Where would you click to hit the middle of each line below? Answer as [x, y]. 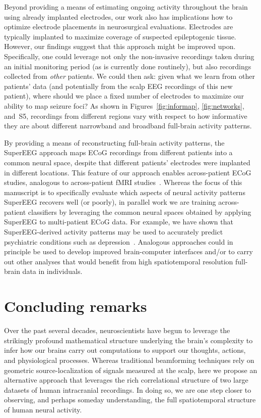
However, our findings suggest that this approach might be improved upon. [120, 46]
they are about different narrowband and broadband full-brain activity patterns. [128, 126]
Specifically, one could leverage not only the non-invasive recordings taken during [129, 56]
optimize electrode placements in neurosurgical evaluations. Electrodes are [119, 27]
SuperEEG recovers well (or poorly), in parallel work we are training [110, 202]
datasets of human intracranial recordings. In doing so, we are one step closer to [128, 389]
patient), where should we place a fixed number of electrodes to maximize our [124, 96]
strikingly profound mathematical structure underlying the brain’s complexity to [128, 340]
